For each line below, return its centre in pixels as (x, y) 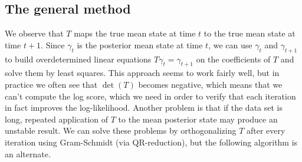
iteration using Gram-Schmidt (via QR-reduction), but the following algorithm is (151, 142)
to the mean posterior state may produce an (198, 119)
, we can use (230, 44)
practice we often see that (51, 84)
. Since (53, 44)
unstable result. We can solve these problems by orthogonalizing (121, 130)
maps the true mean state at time (135, 33)
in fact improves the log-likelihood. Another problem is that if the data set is (144, 108)
